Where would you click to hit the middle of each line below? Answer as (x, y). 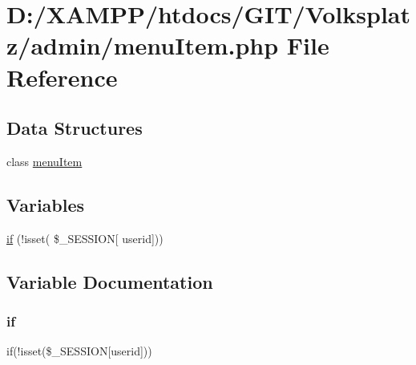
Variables (46, 204)
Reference (62, 77)
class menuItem (44, 161)
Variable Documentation (110, 281)
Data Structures (75, 128)
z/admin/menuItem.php (143, 45)
